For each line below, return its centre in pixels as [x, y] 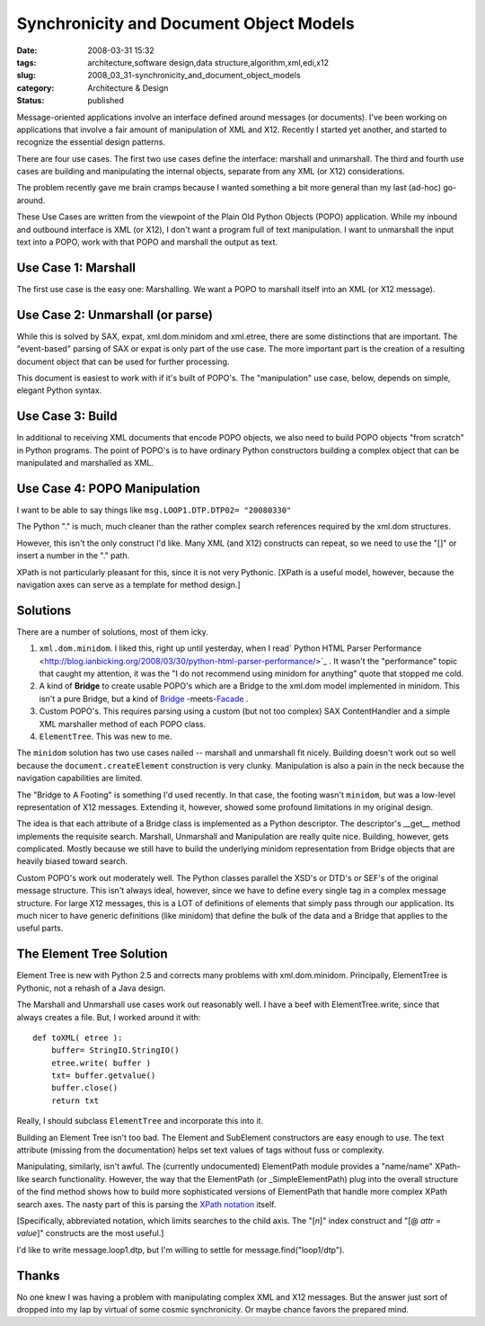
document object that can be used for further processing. [123, 361]
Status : [31, 101]
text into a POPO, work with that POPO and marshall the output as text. [147, 242]
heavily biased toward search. [72, 861]
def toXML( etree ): [78, 1037]
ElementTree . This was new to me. [106, 736]
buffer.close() [84, 1088]
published [106, 101]
